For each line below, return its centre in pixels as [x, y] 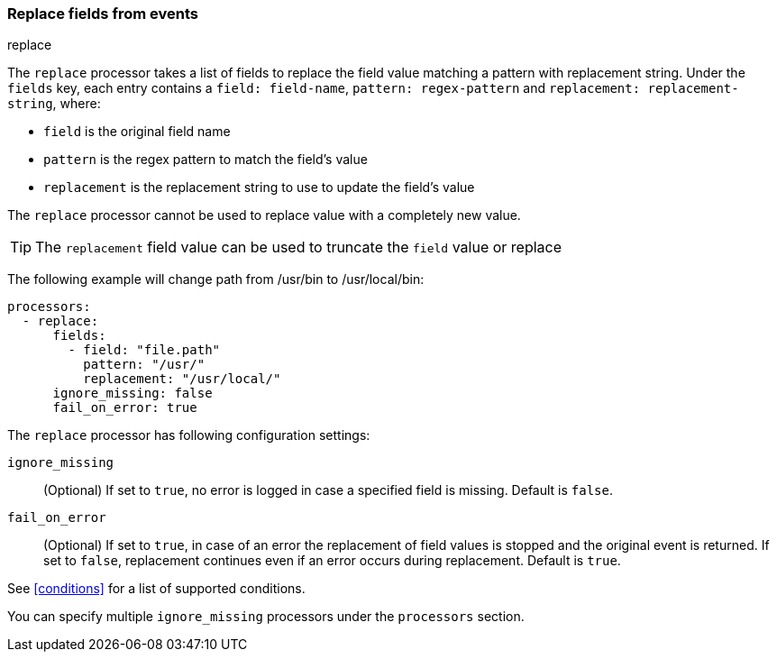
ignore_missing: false [133, 394]
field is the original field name [137, 132]
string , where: [54, 104]
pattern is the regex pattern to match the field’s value [206, 160]
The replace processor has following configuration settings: [189, 435]
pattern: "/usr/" [144, 365]
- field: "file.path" [144, 350]
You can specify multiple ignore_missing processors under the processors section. [266, 617]
